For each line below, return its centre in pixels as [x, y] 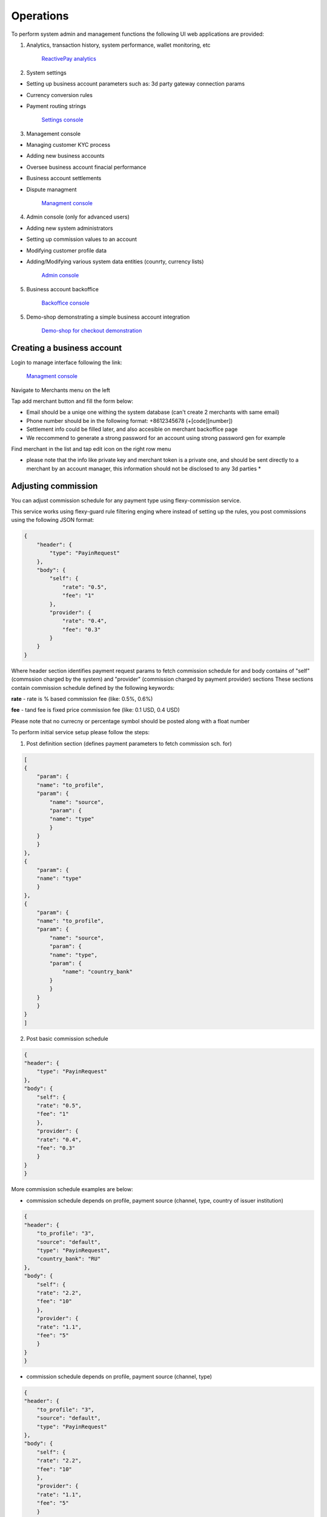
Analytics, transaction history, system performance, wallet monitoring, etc [119, 45]
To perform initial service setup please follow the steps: [80, 732]
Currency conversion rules [60, 95]
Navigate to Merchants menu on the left [61, 390]
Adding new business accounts [65, 156]
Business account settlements [64, 178]
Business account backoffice [63, 289]
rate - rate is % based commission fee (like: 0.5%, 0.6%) [82, 699]
